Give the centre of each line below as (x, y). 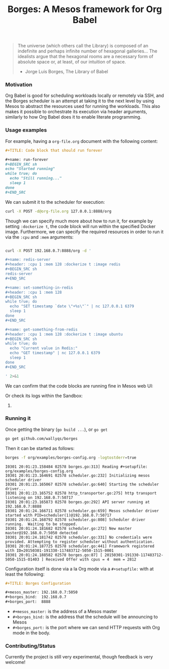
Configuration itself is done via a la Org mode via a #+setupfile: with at (79, 569)
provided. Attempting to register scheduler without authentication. (80, 542)
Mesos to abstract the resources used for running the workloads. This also (83, 106)
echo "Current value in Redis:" (44, 348)
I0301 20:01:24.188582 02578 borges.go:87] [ (54, 555)
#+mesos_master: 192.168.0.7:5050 (42, 592)
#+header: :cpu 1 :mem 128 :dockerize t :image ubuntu (64, 334)
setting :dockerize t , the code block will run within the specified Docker (80, 226)
